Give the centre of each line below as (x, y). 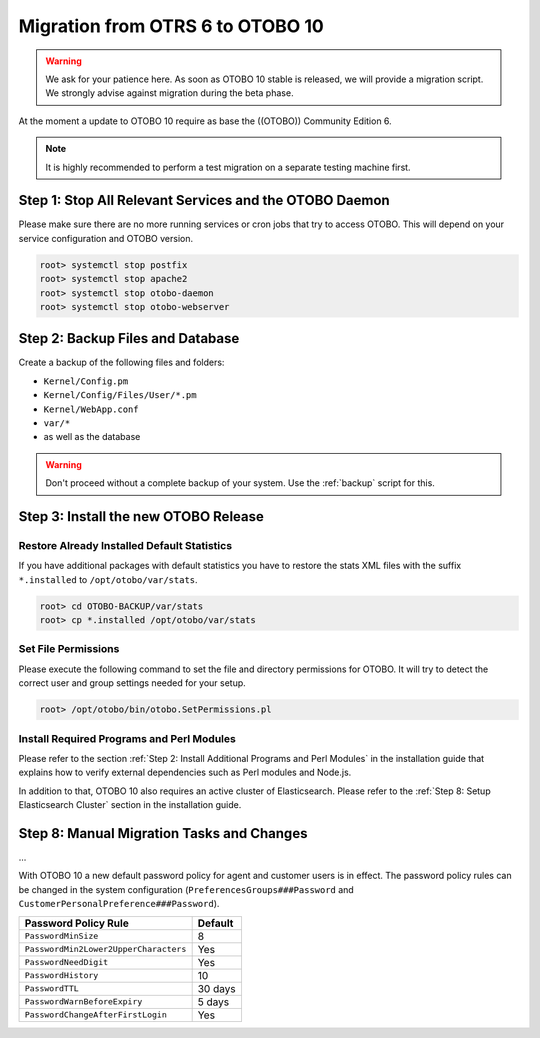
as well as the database (92, 437)
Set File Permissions (69, 649)
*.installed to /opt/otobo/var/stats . (108, 579)
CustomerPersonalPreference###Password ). (119, 904)
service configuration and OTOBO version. (106, 238)
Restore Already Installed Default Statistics (125, 545)
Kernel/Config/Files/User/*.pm (120, 395)
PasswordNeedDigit (66, 962)
